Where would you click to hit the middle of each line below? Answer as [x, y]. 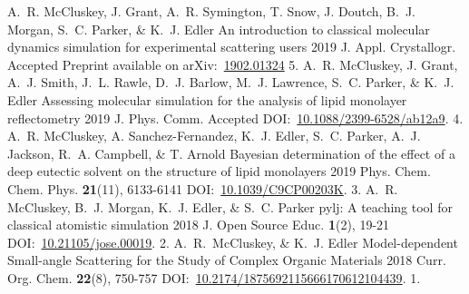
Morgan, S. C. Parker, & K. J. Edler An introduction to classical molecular [219, 29]
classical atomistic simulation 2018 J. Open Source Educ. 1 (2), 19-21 [199, 225]
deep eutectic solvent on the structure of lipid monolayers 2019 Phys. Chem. [219, 171]
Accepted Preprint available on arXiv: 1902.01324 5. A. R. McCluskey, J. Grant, [233, 64]
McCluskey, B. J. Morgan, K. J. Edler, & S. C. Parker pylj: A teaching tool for [230, 206]
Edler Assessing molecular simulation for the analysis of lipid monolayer [207, 99]
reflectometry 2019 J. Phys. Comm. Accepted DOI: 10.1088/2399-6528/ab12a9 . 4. [235, 118]
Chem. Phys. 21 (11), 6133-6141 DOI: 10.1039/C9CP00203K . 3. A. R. [203, 188]
